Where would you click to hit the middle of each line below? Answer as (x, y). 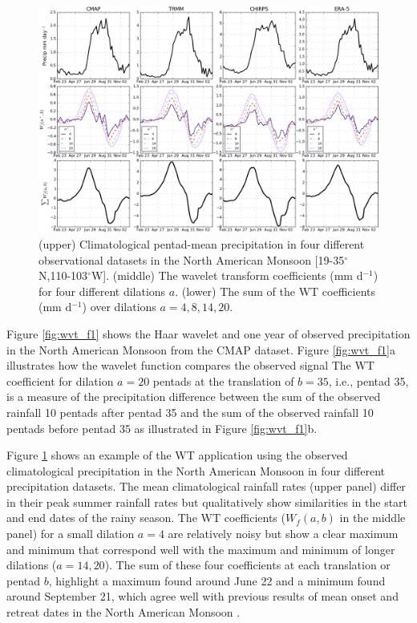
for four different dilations (102, 291)
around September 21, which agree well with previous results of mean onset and (202, 596)
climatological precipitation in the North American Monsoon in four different (196, 470)
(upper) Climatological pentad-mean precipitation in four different (202, 243)
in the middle (372, 518)
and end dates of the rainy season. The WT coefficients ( (146, 518)
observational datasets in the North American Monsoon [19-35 (192, 259)
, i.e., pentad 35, (368, 380)
